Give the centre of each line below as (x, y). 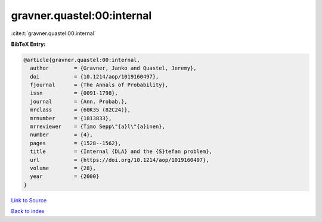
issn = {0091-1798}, (74, 93)
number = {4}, (62, 135)
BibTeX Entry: (28, 44)
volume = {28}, (63, 168)
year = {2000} (65, 176)
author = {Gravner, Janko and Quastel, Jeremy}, (113, 68)
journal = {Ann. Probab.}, (79, 101)
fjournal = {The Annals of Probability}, (99, 85)
